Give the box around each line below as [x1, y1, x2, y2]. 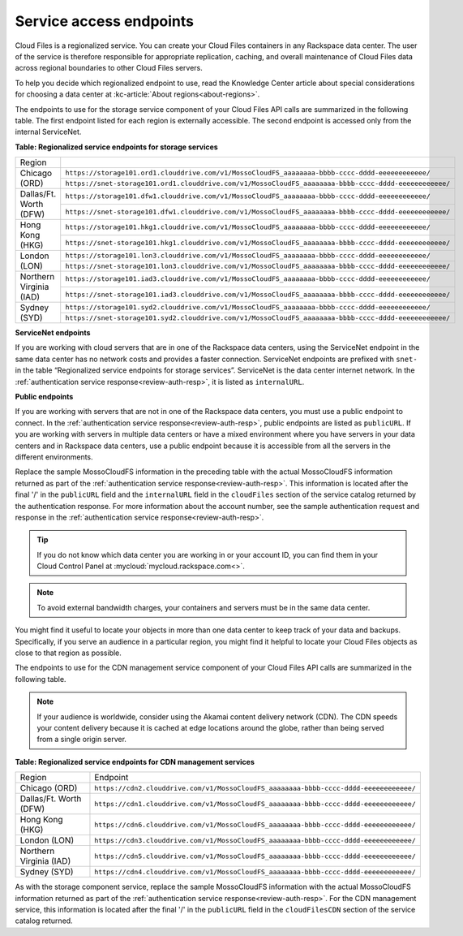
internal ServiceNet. [15, 127, 82, 137]
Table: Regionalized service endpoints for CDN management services [15, 757, 255, 766]
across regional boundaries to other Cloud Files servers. [15, 63, 203, 73]
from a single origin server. [36, 735, 127, 744]
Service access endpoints [15, 12, 195, 30]
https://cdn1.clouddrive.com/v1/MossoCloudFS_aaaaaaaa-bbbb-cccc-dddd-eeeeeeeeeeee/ [94, 800, 417, 808]
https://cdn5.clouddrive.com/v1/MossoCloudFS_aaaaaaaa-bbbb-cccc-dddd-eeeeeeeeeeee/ [94, 852, 417, 861]
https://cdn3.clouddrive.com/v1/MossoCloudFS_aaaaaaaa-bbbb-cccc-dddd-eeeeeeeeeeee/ [94, 836, 417, 844]
